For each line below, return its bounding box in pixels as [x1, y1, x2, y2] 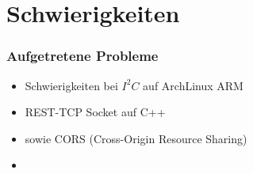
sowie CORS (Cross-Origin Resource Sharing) [25, 130, 247, 146]
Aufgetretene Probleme [6, 46, 159, 66]
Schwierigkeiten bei [25, 77, 118, 93]
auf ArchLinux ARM [143, 77, 243, 93]
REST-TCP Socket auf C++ [25, 104, 166, 120]
